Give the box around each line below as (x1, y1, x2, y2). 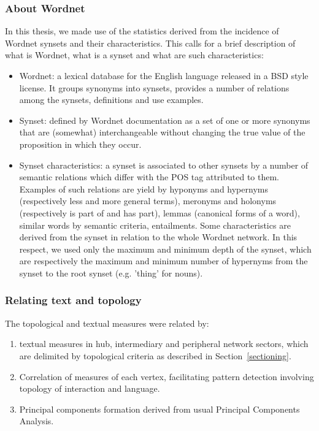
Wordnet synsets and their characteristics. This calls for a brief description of (5, 36, 296, 49)
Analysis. (19, 414, 54, 427)
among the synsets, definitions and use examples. (19, 93, 204, 106)
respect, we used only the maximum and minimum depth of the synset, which (19, 242, 312, 255)
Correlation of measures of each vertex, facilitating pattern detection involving (19, 370, 314, 383)
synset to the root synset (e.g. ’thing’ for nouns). (19, 266, 203, 279)
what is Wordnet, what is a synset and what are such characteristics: (5, 48, 264, 61)
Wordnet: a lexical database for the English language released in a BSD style (19, 69, 309, 82)
